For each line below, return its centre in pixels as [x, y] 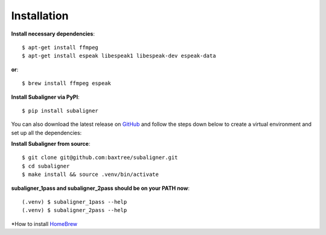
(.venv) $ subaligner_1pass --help [75, 202]
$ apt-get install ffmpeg [60, 47]
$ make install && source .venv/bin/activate [91, 174]
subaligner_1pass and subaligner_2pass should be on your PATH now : [101, 188]
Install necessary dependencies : [53, 34]
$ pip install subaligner [60, 111]
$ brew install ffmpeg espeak [67, 83]
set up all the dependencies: [46, 133]
